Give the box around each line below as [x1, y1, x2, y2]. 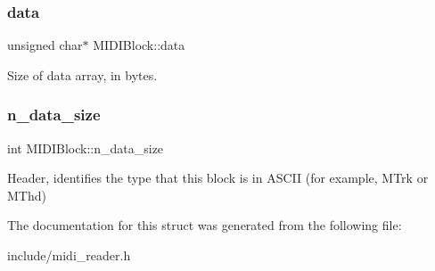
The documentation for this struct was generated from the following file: [7, 216, 402, 234]
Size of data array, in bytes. [7, 65, 158, 84]
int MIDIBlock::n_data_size [7, 138, 164, 157]
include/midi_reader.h [7, 246, 131, 264]
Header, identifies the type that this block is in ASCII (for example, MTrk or [7, 168, 429, 187]
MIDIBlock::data [93, 36, 185, 54]
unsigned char [7, 36, 83, 54]
